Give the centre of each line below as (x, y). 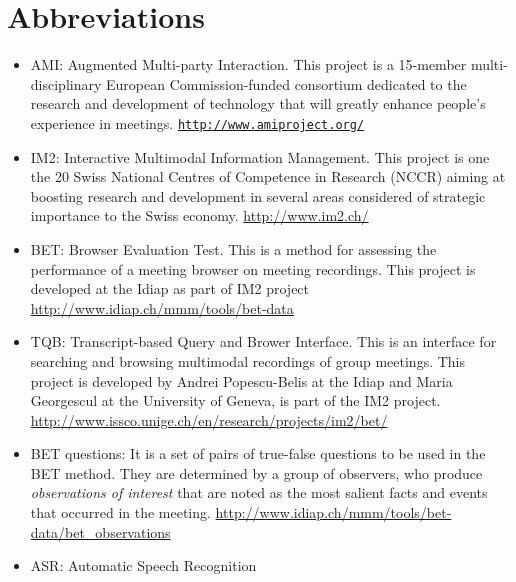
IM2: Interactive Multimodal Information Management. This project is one (260, 156)
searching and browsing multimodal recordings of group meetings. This (248, 360)
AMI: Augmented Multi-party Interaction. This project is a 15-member (248, 64)
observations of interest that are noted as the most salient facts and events (259, 492)
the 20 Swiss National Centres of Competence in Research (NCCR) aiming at (268, 176)
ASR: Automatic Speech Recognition (143, 565)
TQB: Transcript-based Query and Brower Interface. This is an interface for (263, 341)
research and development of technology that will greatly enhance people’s (258, 103)
